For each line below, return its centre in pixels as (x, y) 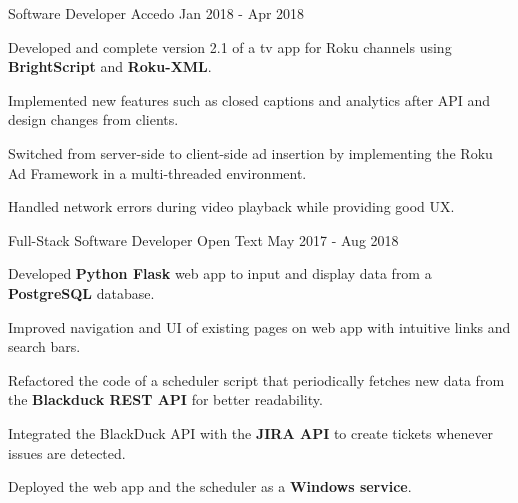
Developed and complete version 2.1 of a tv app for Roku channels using (230, 46)
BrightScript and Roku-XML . (110, 66)
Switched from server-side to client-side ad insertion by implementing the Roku (250, 152)
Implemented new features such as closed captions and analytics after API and (249, 99)
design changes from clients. (93, 119)
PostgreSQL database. (81, 292)
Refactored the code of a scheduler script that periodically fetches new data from (256, 379)
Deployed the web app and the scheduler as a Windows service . (210, 486)
